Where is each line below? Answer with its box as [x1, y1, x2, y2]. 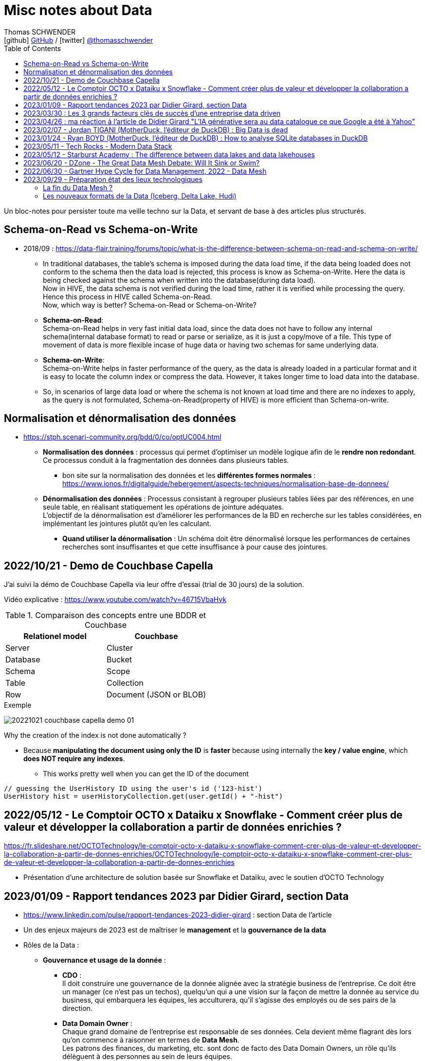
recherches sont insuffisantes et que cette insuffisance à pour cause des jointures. [62, 543, 328, 551]
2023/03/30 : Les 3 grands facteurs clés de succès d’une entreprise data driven [23, 109, 281, 117]
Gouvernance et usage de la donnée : [43, 955, 166, 964]
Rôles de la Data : [23, 940, 79, 949]
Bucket [107, 655, 132, 665]
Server [5, 643, 30, 653]
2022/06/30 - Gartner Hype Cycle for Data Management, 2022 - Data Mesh [23, 166, 267, 175]
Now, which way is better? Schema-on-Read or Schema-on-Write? [43, 300, 257, 309]
